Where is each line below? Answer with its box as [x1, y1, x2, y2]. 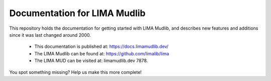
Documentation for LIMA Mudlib [9, 8, 146, 19]
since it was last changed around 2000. [9, 32, 91, 38]
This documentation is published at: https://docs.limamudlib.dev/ [34, 43, 169, 50]
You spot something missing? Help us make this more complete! [9, 69, 142, 75]
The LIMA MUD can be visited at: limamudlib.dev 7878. [34, 58, 148, 64]
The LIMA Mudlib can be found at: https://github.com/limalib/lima [34, 50, 169, 56]
